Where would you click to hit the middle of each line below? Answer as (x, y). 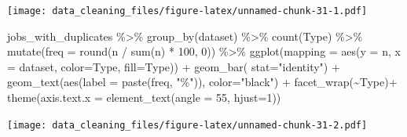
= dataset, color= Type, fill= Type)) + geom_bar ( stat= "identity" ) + (174, 66)
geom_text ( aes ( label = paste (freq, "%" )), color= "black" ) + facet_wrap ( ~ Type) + (202, 82)
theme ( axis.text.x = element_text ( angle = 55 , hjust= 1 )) (144, 97)
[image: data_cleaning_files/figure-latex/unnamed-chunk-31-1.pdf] (187, 11)
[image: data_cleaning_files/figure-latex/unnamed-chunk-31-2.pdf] (187, 125)
